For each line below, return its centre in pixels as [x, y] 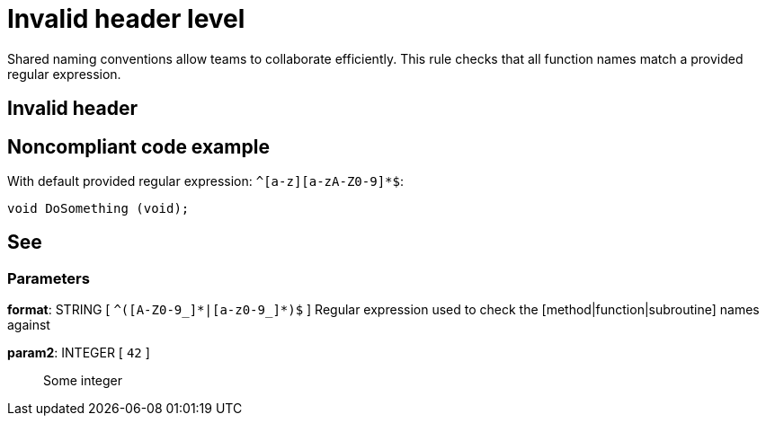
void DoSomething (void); [98, 209]
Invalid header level [126, 19]
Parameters [49, 278]
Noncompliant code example [138, 146]
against [29, 325]
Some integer [83, 381]
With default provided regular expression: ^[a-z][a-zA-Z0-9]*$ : [205, 181]
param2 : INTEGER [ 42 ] [79, 353]
